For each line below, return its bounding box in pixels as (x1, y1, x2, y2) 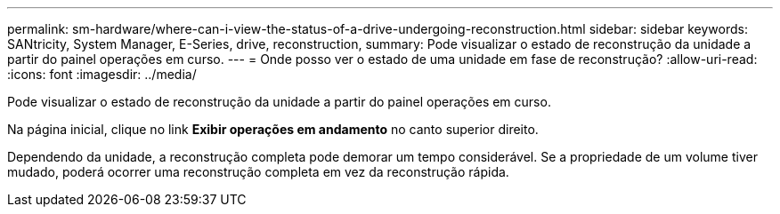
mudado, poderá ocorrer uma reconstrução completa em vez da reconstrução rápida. (7, 164, 509, 179)
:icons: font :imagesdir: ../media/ (7, 67, 197, 82)
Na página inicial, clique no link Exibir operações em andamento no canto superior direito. (7, 122, 539, 137)
